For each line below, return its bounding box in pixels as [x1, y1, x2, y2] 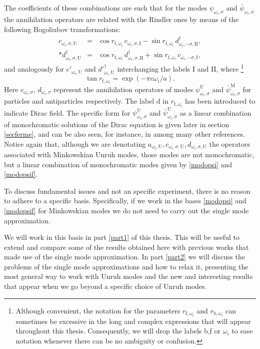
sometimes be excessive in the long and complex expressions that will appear [15, 315, 251, 326]
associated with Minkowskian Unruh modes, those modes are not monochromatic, [4, 149, 254, 159]
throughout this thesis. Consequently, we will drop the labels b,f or [15, 325, 221, 336]
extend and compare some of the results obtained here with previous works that [4, 241, 249, 252]
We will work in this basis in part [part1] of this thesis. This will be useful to [4, 232, 239, 242]
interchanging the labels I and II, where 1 [117, 62, 244, 74]
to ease [231, 325, 253, 336]
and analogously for [4, 64, 64, 74]
